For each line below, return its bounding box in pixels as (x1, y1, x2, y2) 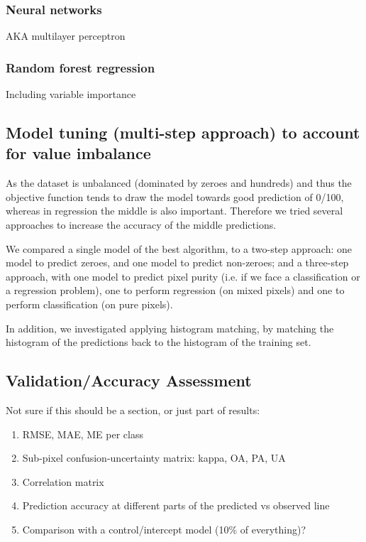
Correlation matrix (22, 474, 104, 489)
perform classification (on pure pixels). (6, 296, 173, 311)
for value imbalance (6, 142, 151, 164)
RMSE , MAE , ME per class (22, 426, 143, 441)
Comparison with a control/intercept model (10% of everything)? (22, 521, 306, 536)
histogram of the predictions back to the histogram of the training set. (6, 335, 311, 349)
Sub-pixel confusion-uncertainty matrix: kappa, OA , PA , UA (22, 450, 286, 465)
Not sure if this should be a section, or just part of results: (6, 402, 260, 417)
